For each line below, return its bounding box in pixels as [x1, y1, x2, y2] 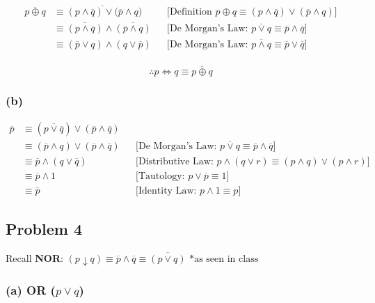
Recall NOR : [6, 250, 63, 265]
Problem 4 [6, 217, 82, 239]
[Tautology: [136, 171, 185, 181]
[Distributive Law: [136, 156, 214, 166]
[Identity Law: [136, 185, 197, 196]
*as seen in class [189, 254, 259, 264]
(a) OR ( [6, 281, 56, 298]
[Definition [167, 7, 212, 17]
